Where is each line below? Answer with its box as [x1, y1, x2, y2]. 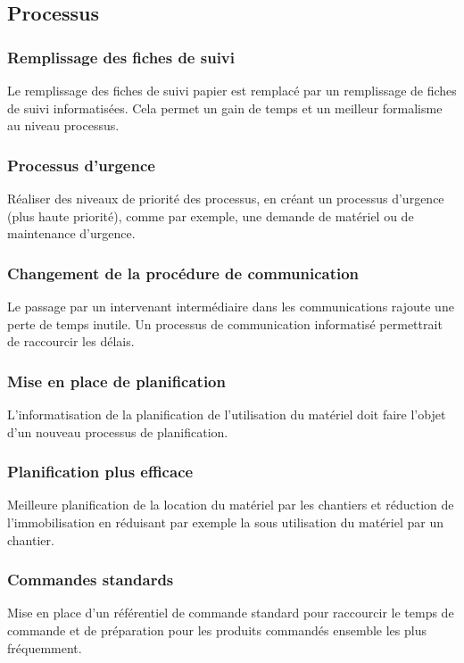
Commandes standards [7, 568, 174, 591]
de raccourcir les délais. [7, 332, 135, 351]
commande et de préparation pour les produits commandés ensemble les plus [7, 621, 427, 639]
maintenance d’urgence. [7, 224, 136, 243]
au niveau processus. [7, 116, 120, 135]
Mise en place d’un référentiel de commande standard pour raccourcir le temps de [7, 603, 454, 622]
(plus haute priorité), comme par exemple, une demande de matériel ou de [7, 206, 414, 225]
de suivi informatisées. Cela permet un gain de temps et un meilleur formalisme [7, 98, 443, 117]
